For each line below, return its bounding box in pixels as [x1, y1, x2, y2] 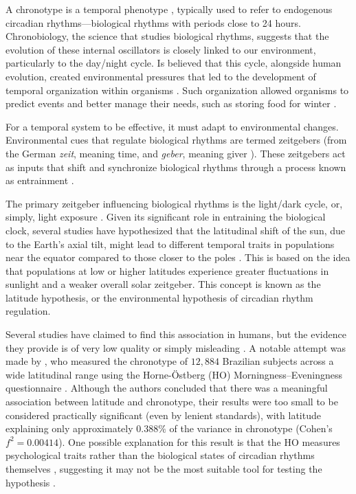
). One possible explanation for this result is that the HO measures [58, 434, 340, 449]
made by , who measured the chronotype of [5, 354, 188, 368]
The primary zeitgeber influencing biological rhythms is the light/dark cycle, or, [5, 196, 343, 210]
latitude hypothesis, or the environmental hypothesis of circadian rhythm [5, 290, 313, 304]
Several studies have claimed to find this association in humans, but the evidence [5, 327, 346, 341]
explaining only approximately [5, 421, 133, 436]
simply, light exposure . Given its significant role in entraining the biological [5, 210, 326, 224]
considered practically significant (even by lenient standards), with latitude [5, 407, 321, 422]
